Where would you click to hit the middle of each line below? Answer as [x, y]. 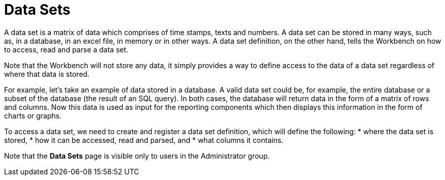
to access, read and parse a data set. [66, 49]
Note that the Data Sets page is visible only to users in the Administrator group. [137, 156]
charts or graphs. [33, 115]
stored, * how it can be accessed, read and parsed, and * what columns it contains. [144, 140]
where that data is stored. [47, 74]
